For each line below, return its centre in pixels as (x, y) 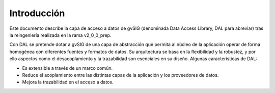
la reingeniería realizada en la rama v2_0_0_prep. (60, 35)
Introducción (37, 13)
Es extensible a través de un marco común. (67, 68)
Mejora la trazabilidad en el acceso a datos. (68, 82)
